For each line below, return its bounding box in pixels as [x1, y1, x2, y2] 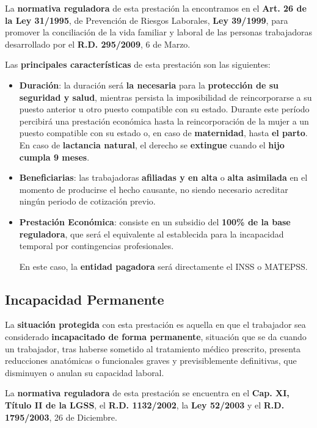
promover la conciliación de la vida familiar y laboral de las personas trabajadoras [5, 26, 313, 38]
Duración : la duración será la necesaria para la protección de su [19, 78, 279, 91]
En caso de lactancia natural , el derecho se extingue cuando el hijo [19, 138, 285, 151]
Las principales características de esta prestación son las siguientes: [5, 58, 271, 71]
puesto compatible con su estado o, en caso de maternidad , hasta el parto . [19, 126, 308, 139]
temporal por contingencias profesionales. [19, 239, 174, 252]
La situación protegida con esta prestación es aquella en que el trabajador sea [5, 318, 306, 331]
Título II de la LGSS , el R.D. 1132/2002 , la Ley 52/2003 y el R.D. [5, 399, 285, 412]
